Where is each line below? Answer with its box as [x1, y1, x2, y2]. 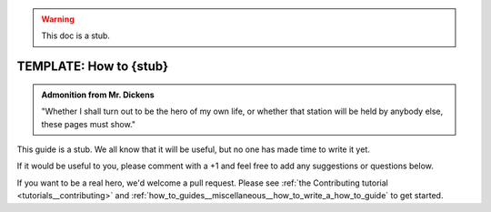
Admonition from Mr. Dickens [41, 89, 155, 100]
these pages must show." [41, 118, 136, 129]
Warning [41, 14, 75, 25]
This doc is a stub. [41, 30, 111, 41]
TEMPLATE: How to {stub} [16, 59, 169, 75]
